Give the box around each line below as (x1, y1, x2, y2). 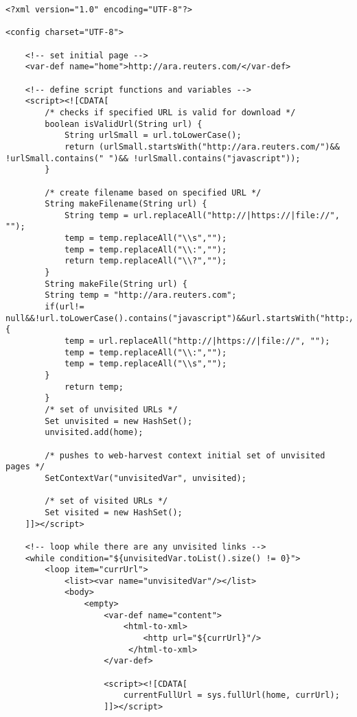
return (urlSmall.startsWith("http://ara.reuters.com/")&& (64, 141, 340, 152)
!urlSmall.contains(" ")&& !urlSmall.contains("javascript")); (5, 153, 301, 163)
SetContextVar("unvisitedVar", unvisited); (45, 473, 246, 483)
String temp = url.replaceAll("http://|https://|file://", (64, 210, 340, 220)
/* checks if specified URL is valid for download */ (45, 107, 296, 117)
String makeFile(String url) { (45, 279, 187, 289)
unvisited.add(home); (45, 427, 143, 438)
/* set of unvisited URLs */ (45, 404, 178, 414)
